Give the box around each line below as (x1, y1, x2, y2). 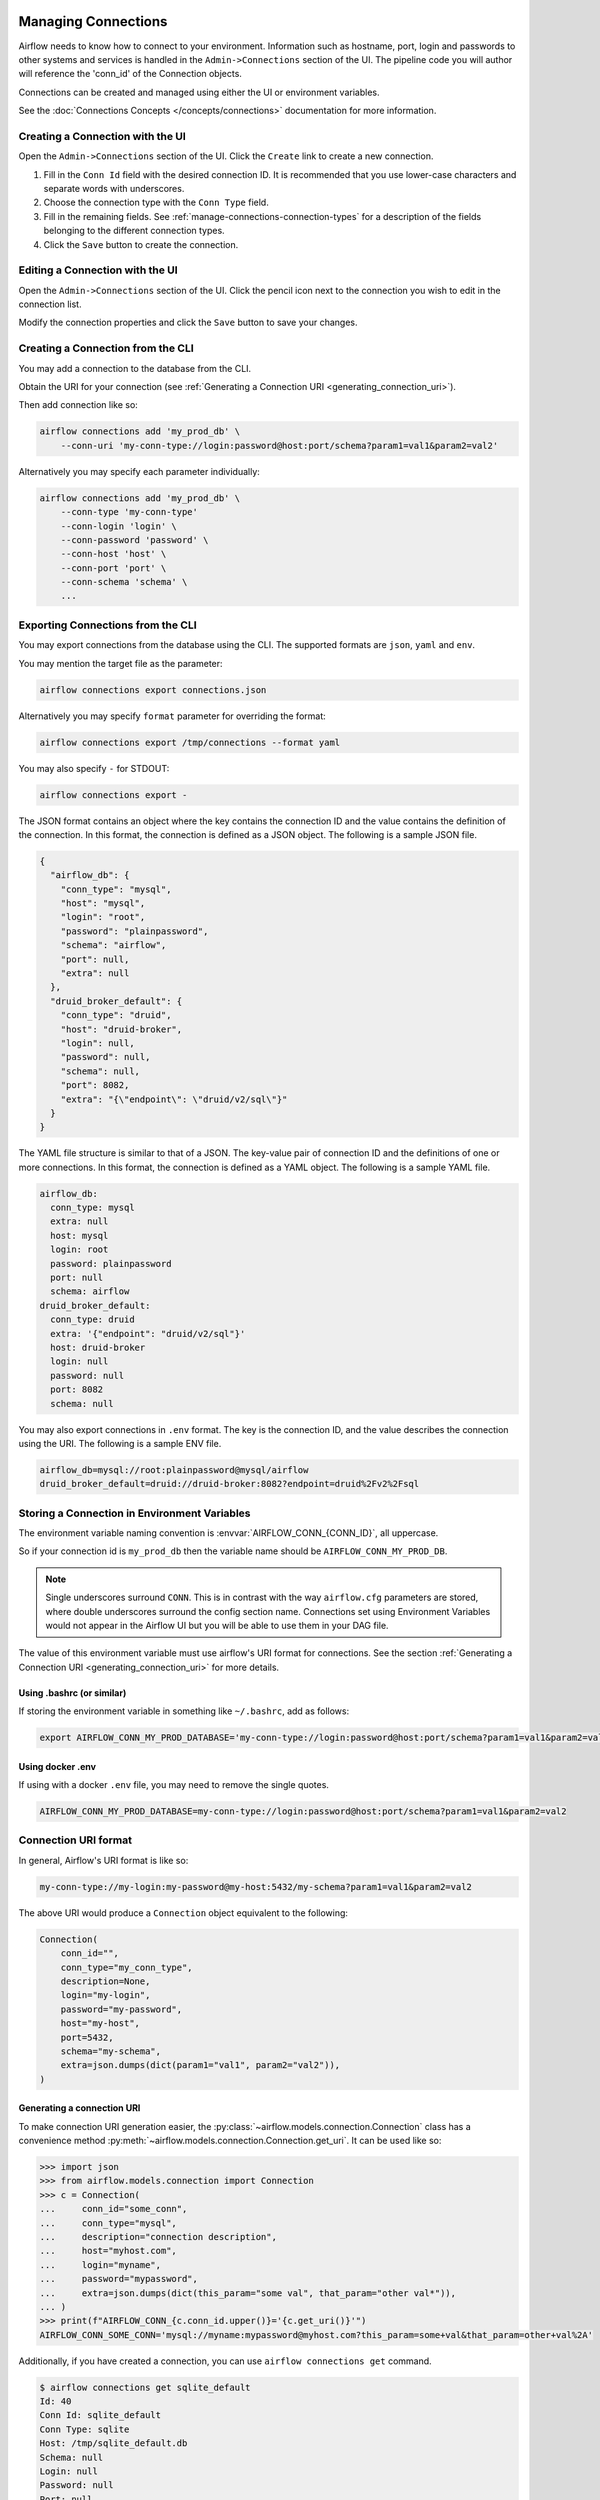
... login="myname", (39, 2259, 162, 2270)
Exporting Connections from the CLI (18, 618, 197, 632)
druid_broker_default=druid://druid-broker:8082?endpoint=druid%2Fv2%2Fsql (39, 1478, 420, 1490)
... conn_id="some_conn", (39, 2203, 188, 2215)
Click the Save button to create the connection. (43, 238, 239, 250)
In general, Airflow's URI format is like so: (18, 1854, 189, 1866)
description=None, (60, 1975, 151, 1987)
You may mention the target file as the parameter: (18, 657, 224, 669)
